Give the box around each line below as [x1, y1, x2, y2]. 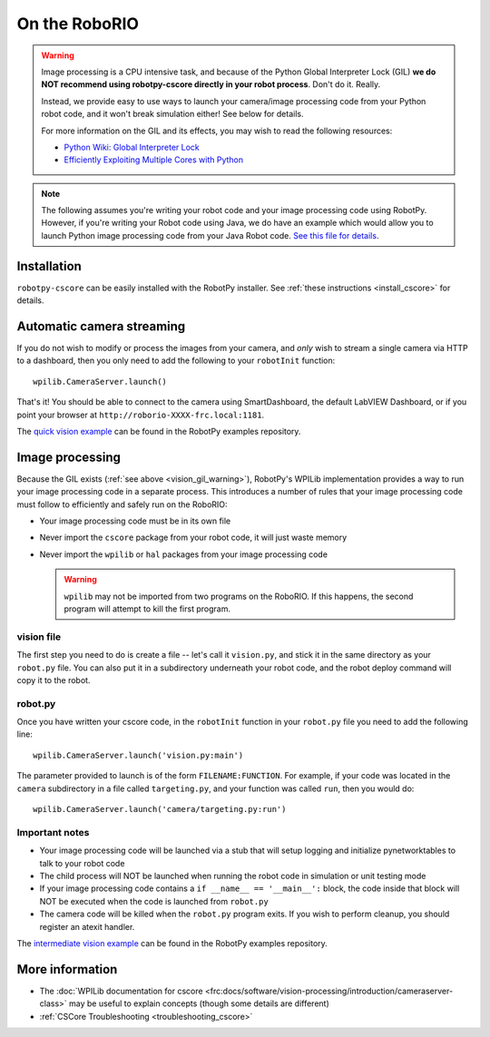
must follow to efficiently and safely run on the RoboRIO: [16, 499, 228, 510]
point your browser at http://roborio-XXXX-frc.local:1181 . [16, 409, 265, 420]
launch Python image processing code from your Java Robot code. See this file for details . [41, 230, 379, 240]
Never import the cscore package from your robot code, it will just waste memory [39, 532, 348, 543]
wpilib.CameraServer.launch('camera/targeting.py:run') [33, 804, 287, 815]
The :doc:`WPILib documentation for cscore [39, 985, 203, 996]
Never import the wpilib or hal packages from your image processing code [39, 549, 328, 560]
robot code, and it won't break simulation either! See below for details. [41, 109, 304, 120]
